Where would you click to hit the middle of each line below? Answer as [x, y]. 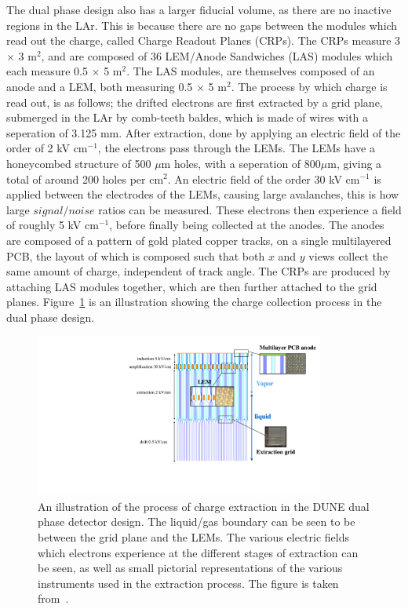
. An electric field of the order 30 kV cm [264, 179]
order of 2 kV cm [47, 148]
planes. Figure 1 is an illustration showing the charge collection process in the [194, 302]
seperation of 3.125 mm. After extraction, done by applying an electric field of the [204, 132]
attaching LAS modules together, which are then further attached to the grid [192, 286]
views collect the [348, 255]
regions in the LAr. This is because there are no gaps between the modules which [202, 25]
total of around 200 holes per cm [85, 179]
